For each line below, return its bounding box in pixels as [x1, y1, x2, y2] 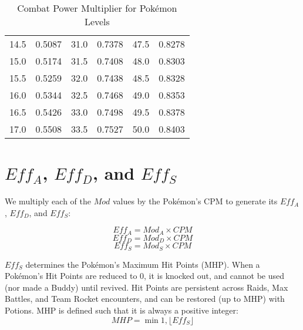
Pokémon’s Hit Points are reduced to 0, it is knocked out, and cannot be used [5, 270, 284, 282]
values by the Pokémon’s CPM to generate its [113, 195, 278, 207]
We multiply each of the [5, 195, 91, 207]
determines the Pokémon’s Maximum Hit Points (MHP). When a [25, 258, 260, 270]
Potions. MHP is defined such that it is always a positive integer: [5, 304, 238, 316]
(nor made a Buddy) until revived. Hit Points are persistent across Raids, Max [5, 281, 288, 293]
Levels [84, 15, 110, 28]
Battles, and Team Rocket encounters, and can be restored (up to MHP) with [5, 292, 285, 305]
